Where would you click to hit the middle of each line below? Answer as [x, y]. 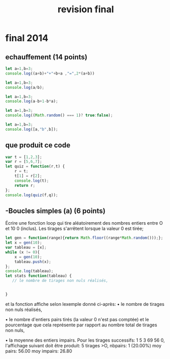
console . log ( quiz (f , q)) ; [32, 195]
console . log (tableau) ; [29, 271]
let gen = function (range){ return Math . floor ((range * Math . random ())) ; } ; [84, 238]
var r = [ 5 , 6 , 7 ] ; [24, 162]
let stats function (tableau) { [39, 276]
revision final [86, 9]
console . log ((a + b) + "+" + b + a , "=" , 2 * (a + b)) [50, 73]
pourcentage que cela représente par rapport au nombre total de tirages [81, 325]
